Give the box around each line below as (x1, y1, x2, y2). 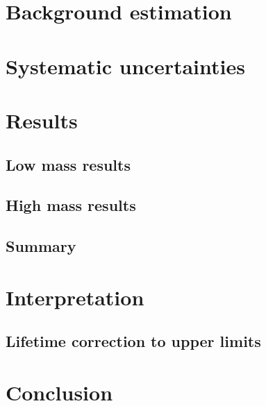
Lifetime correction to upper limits (6, 330, 261, 352)
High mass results (6, 194, 136, 216)
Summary (6, 235, 76, 257)
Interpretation (6, 282, 144, 311)
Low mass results (6, 153, 131, 175)
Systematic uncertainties (6, 51, 245, 80)
